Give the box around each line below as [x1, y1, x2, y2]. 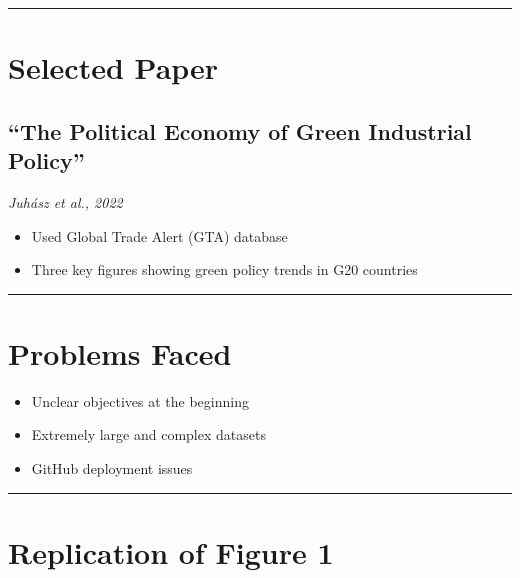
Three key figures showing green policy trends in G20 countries [31, 259, 418, 280]
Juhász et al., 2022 [8, 191, 123, 212]
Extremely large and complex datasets [31, 424, 266, 445]
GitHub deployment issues [31, 458, 193, 479]
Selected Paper [8, 47, 219, 88]
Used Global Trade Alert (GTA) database [31, 225, 288, 246]
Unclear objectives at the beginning [31, 390, 249, 411]
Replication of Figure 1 [8, 531, 334, 572]
